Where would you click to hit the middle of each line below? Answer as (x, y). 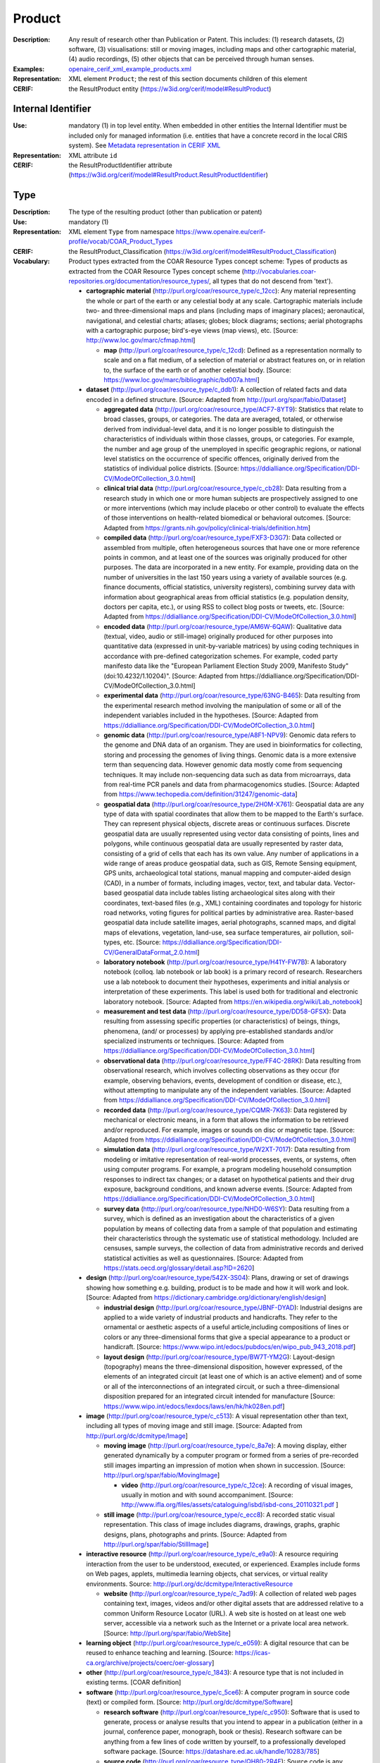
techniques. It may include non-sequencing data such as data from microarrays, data (227, 774)
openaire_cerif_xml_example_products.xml (130, 69)
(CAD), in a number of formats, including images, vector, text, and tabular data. (218, 883)
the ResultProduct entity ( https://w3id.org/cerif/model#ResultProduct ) (170, 89)
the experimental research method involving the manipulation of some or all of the (222, 705)
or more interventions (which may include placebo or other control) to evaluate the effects (234, 508)
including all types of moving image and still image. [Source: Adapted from (194, 1426)
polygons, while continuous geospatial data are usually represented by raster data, (224, 843)
